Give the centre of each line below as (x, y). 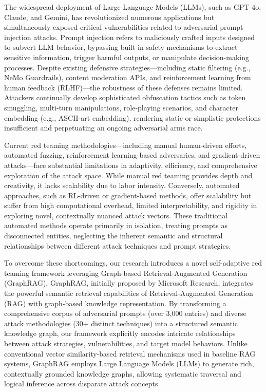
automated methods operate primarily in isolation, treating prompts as (116, 225)
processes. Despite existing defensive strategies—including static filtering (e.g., (127, 67)
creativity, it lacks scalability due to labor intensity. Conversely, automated (122, 185)
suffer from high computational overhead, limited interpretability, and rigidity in (131, 205)
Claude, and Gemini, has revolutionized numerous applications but (109, 17)
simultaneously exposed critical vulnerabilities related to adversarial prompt (124, 27)
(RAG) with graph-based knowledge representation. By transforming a (115, 303)
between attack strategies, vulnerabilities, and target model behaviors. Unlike (126, 343)
